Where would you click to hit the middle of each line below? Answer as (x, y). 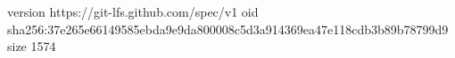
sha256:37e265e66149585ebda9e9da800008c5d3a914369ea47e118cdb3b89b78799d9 (228, 29)
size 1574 (32, 46)
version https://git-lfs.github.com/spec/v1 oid (133, 11)
